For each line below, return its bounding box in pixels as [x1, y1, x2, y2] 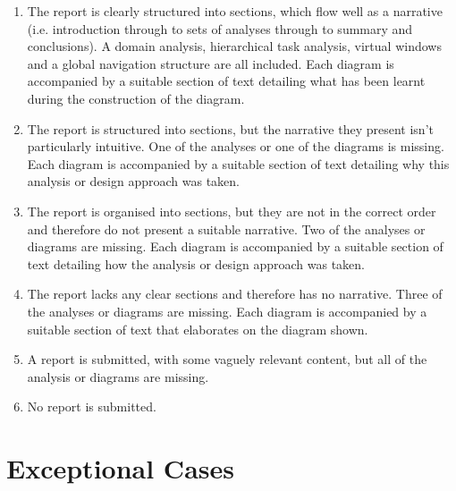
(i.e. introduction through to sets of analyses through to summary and [27, 19, 413, 38]
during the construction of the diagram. [27, 89, 245, 107]
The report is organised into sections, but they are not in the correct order [27, 201, 436, 220]
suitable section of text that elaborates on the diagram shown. [27, 319, 368, 338]
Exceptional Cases [6, 450, 234, 487]
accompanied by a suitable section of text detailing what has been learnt [27, 72, 426, 90]
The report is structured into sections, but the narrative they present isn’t [27, 119, 434, 138]
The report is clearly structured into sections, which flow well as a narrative [27, 2, 443, 20]
